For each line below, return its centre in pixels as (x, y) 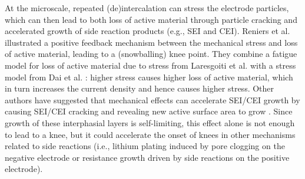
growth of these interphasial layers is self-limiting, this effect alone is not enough (150, 122)
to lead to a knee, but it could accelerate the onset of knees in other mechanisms (150, 134)
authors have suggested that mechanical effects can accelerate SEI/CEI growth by (152, 99)
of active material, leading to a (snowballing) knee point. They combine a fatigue (151, 54)
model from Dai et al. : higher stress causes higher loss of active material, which (149, 77)
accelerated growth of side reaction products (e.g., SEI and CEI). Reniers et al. (147, 31)
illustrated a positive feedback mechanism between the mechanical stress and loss (151, 42)
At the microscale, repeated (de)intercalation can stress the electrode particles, (147, 8)
